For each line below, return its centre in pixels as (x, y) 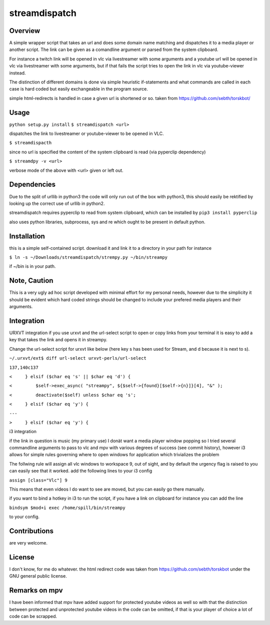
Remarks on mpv (36, 590)
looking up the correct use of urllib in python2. (57, 203)
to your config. (24, 517)
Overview (25, 31)
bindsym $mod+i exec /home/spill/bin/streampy (67, 508)
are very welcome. (28, 543)
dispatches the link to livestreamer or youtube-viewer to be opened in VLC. (87, 134)
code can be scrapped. (33, 617)
